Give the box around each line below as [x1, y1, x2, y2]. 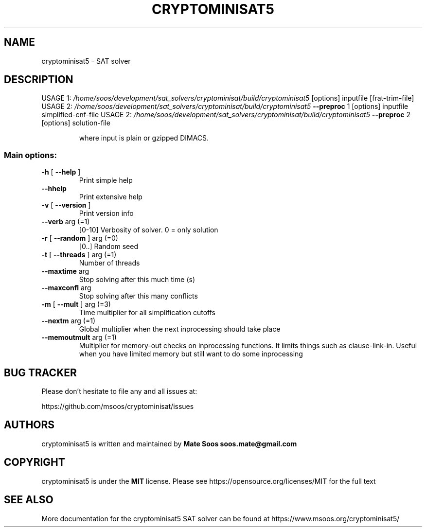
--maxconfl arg [41, 283, 91, 292]
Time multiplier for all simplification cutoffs [79, 308, 215, 317]
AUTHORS [4, 419, 55, 431]
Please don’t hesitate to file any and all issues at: [41, 387, 197, 396]
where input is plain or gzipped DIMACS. [79, 134, 209, 142]
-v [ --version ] [41, 201, 91, 210]
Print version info [79, 209, 134, 218]
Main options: [4, 150, 57, 160]
